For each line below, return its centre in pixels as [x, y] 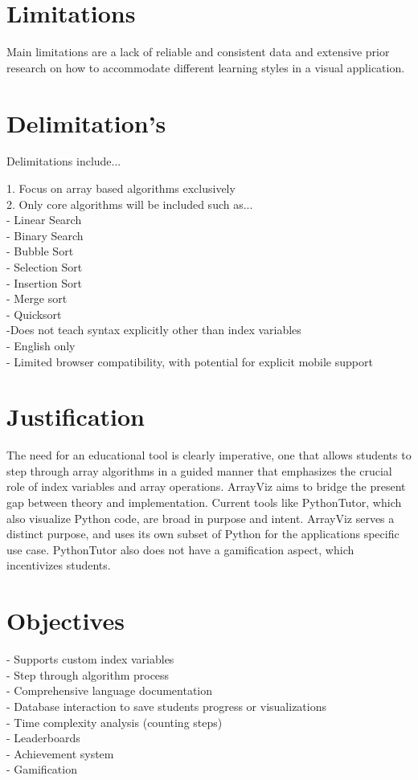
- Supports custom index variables [90, 659]
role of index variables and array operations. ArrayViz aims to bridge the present [206, 486]
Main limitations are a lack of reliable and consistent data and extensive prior [198, 52]
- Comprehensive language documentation [110, 690]
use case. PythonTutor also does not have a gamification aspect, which [180, 549]
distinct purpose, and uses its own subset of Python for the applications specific [203, 534]
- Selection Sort [45, 267]
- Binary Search [45, 235]
